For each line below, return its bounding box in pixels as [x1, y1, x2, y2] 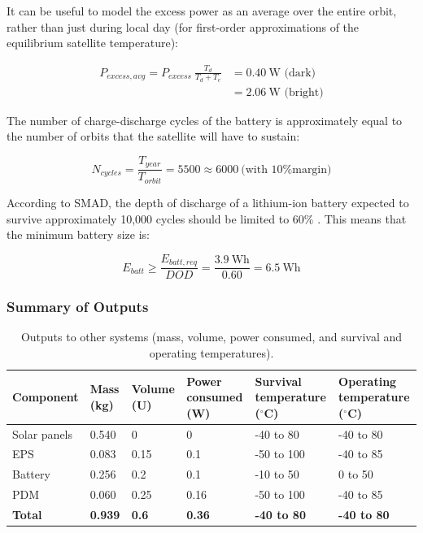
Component [12, 388, 79, 405]
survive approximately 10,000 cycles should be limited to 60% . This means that [7, 210, 407, 227]
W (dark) [268, 67, 316, 79]
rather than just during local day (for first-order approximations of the [7, 18, 360, 35]
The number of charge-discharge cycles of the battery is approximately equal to [7, 111, 403, 128]
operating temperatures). [149, 344, 274, 361]
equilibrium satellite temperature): [7, 34, 178, 51]
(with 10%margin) [241, 163, 332, 175]
